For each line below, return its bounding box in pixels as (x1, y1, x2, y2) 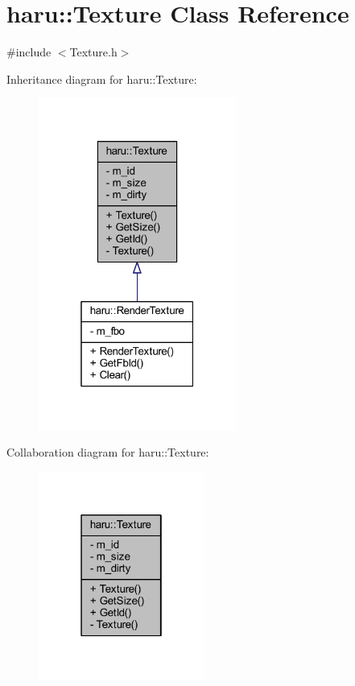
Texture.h (69, 43, 118, 60)
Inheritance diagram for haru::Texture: (6, 70, 197, 87)
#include (6, 43, 52, 60)
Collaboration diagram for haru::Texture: (6, 444, 209, 461)
